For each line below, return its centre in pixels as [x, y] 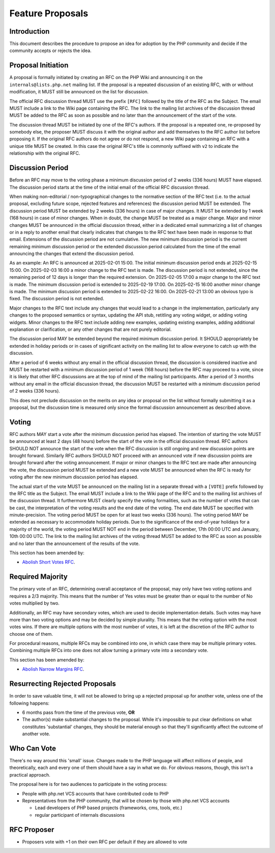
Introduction [30, 31]
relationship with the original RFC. [45, 153]
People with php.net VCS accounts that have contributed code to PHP [95, 793]
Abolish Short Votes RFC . [49, 562]
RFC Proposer [32, 829]
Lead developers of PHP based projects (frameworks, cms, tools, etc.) [109, 808]
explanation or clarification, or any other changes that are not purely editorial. [91, 329]
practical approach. [30, 774]
